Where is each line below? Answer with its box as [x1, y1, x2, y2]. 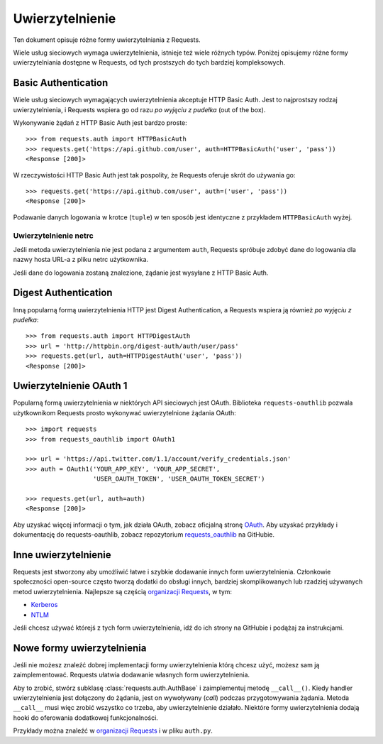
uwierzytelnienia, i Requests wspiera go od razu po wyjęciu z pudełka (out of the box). [13, 105, 266, 114]
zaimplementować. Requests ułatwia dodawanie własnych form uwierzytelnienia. [13, 671, 250, 679]
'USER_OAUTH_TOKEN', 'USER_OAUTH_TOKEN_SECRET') [92, 475, 265, 483]
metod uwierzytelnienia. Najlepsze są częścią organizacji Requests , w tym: [13, 587, 233, 596]
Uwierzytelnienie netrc [13, 231, 94, 241]
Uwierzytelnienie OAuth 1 [13, 380, 128, 392]
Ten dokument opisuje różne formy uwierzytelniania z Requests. [13, 35, 201, 44]
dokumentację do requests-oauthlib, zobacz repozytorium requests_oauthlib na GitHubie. [13, 530, 275, 539]
